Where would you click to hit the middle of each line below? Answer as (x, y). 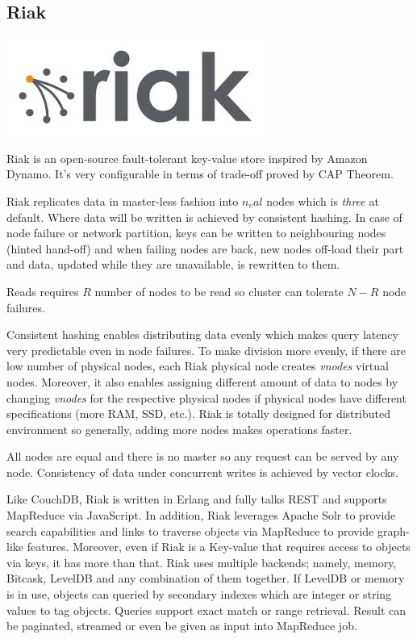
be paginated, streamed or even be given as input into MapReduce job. (182, 626)
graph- (393, 530)
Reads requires (43, 291)
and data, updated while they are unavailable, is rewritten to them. (173, 264)
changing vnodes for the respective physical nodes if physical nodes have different (206, 397)
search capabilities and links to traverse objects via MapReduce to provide (190, 530)
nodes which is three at (323, 200)
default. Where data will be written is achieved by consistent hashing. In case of (204, 217)
